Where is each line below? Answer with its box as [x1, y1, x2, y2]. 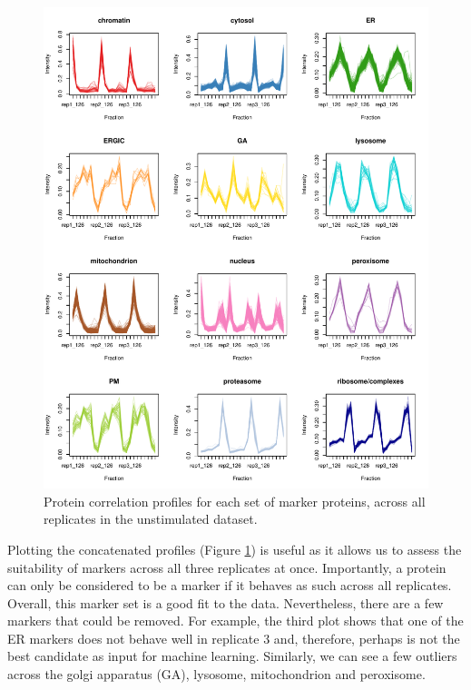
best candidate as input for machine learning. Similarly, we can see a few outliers [7, 646, 457, 665]
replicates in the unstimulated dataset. [44, 509, 258, 528]
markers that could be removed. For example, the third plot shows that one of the [7, 611, 464, 630]
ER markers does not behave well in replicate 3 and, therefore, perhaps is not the [7, 628, 460, 647]
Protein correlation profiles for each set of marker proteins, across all [44, 491, 426, 510]
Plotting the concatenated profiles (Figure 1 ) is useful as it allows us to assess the [7, 539, 462, 558]
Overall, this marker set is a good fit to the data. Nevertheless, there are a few [7, 593, 444, 612]
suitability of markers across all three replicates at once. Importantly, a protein [7, 557, 446, 577]
